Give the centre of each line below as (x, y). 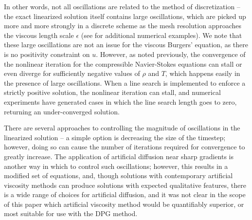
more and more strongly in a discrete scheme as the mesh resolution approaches (123, 26)
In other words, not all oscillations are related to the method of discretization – (122, 6)
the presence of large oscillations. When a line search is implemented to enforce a (125, 82)
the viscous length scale (39, 35)
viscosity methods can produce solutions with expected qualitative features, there (125, 185)
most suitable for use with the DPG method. (71, 213)
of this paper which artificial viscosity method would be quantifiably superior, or (124, 204)
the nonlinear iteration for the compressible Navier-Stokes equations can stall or (123, 64)
